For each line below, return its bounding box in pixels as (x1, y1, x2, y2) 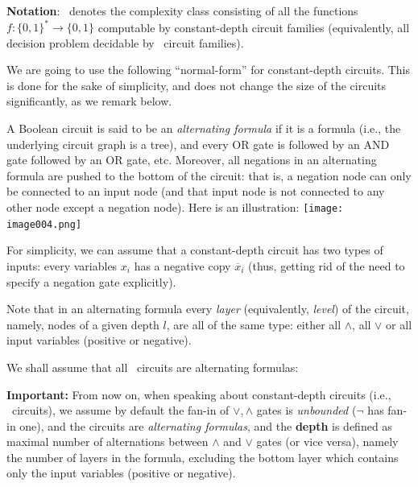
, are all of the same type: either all (166, 316, 341, 332)
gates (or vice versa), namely (256, 433, 399, 450)
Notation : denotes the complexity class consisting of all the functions (6, 2, 358, 19)
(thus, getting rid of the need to (248, 257, 405, 274)
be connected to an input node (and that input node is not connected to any (6, 183, 385, 200)
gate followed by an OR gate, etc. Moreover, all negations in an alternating (6, 151, 377, 168)
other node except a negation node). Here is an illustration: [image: (6, 199, 344, 216)
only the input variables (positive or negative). (6, 464, 236, 481)
